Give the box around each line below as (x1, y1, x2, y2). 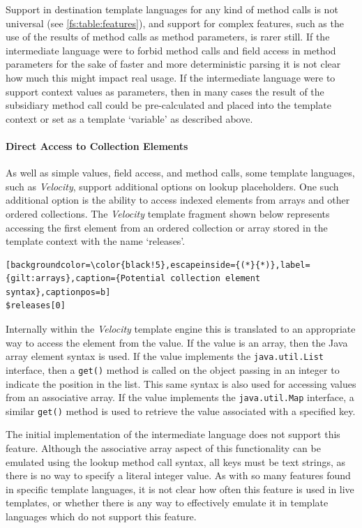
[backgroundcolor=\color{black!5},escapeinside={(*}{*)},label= (6, 259, 310, 270)
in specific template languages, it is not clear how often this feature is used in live (6, 481, 354, 496)
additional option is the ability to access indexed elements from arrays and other (6, 193, 350, 207)
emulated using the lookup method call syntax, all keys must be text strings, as (6, 454, 346, 469)
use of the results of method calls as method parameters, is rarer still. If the (6, 29, 330, 44)
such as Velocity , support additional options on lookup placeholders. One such (6, 179, 339, 193)
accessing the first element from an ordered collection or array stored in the (6, 220, 328, 234)
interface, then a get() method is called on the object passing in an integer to (6, 362, 340, 377)
